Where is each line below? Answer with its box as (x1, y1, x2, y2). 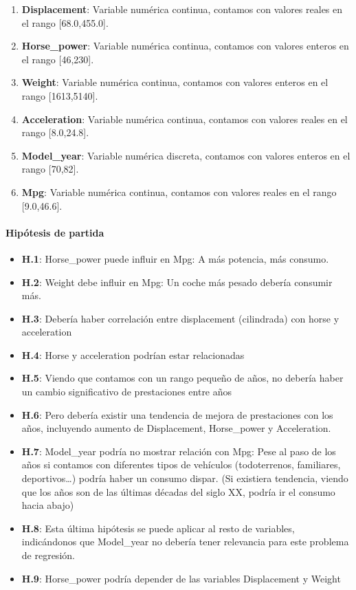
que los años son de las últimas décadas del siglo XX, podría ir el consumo (21, 484, 335, 499)
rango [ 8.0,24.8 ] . (21, 125, 89, 140)
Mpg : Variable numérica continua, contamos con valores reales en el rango (21, 184, 337, 199)
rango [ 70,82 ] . (21, 162, 79, 176)
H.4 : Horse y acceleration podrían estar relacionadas (21, 347, 245, 362)
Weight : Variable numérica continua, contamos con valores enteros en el (21, 75, 329, 89)
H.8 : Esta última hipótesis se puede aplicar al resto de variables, (21, 521, 295, 535)
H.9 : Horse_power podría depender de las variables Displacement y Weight (21, 571, 341, 585)
